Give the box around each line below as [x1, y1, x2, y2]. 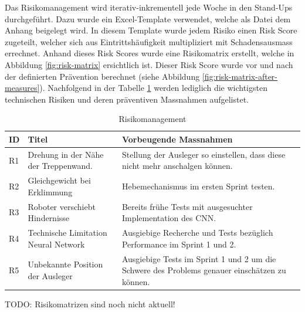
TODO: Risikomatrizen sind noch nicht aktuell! [5, 297, 175, 310]
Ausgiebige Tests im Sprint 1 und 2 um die [121, 252, 276, 264]
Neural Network [28, 238, 85, 250]
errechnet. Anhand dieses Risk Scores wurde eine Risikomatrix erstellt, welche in [5, 47, 294, 59]
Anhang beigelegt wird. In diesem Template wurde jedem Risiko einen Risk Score [5, 24, 297, 36]
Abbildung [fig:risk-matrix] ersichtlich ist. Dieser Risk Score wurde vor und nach [5, 58, 293, 70]
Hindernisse [28, 212, 70, 224]
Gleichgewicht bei [28, 174, 91, 186]
